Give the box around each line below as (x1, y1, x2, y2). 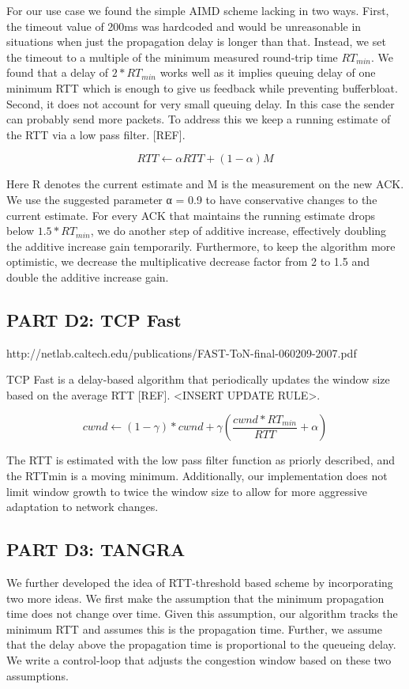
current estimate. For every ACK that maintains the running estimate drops (6, 206, 376, 223)
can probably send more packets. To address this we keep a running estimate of (6, 111, 391, 127)
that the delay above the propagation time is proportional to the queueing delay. (6, 636, 396, 653)
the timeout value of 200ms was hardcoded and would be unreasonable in (6, 17, 362, 34)
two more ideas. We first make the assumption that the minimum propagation (6, 589, 385, 606)
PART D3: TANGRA (6, 537, 186, 562)
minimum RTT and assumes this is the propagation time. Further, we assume (6, 620, 382, 637)
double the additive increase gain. (6, 268, 169, 285)
